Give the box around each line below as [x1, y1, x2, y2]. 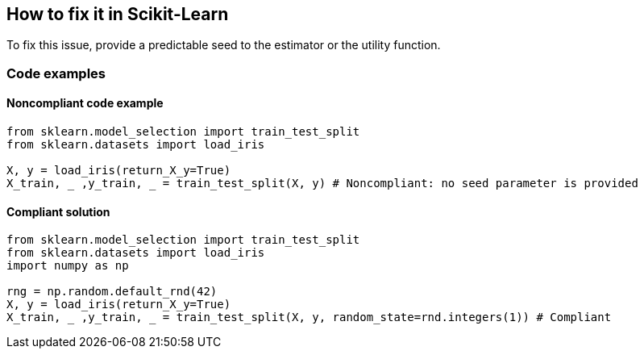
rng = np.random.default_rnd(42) [6, 285, 218, 299]
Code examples [6, 65, 106, 81]
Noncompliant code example [6, 96, 164, 111]
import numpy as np [6, 259, 129, 273]
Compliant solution [6, 204, 110, 219]
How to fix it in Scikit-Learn [6, 4, 229, 24]
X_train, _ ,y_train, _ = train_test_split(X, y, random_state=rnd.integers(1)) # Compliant [6, 311, 612, 324]
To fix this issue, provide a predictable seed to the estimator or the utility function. [6, 38, 441, 52]
